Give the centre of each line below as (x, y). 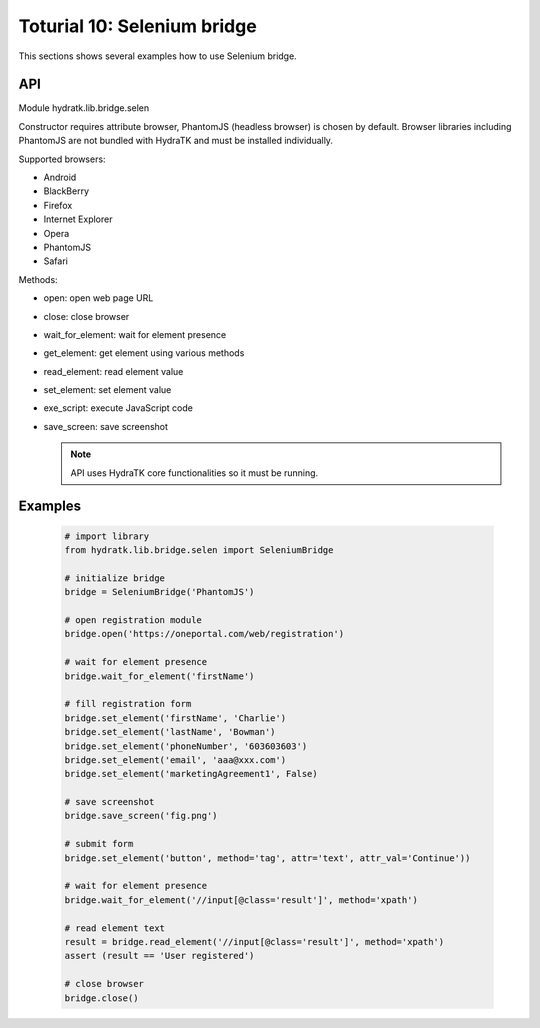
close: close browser (86, 316)
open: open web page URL (98, 298)
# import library (107, 536)
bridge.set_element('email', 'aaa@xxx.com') (175, 759)
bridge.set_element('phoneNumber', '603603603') (186, 746)
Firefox (58, 205)
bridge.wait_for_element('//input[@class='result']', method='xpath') (241, 899)
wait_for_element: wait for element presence (135, 334)
